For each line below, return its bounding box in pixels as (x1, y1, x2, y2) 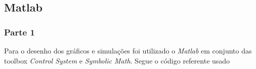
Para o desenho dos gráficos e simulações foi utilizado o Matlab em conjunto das (4, 45, 252, 55)
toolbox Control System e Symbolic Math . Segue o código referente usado (4, 55, 230, 65)
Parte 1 (4, 25, 35, 38)
